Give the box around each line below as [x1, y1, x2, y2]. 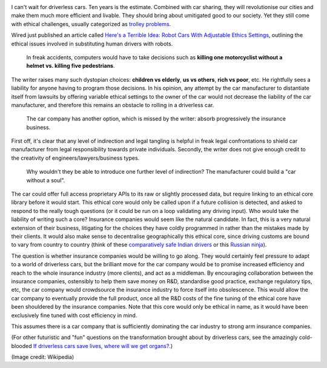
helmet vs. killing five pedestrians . [26, 62, 115, 70]
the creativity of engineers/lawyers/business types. [11, 154, 140, 162]
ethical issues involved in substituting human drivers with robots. [11, 40, 173, 47]
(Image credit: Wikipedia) [11, 353, 74, 361]
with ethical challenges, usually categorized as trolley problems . [11, 20, 171, 27]
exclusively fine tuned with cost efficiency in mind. [11, 312, 137, 319]
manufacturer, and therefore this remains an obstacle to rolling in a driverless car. [11, 101, 214, 108]
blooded [11, 342, 33, 349]
